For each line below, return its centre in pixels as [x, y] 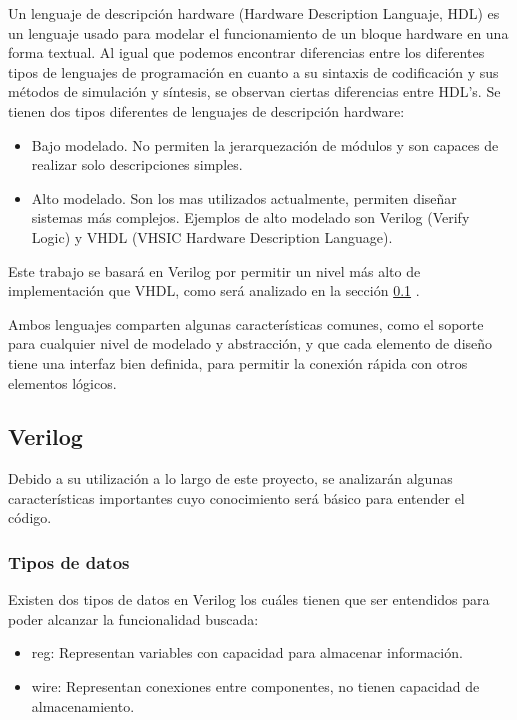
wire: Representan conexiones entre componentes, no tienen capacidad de [255, 686]
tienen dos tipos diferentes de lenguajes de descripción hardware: [206, 110]
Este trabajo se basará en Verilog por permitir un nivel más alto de [214, 270]
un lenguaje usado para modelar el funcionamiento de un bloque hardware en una [258, 32]
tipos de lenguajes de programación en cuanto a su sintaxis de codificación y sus [253, 71]
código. [30, 517]
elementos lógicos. [62, 382]
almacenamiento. [83, 705]
